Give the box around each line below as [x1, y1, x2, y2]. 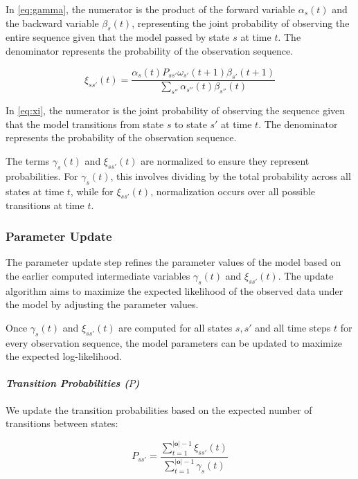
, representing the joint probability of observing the [132, 15, 350, 30]
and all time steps [255, 320, 331, 334]
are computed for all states [118, 320, 233, 334]
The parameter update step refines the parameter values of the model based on [6, 255, 341, 269]
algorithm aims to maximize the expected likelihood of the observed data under [6, 283, 343, 298]
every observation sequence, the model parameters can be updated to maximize [6, 335, 343, 350]
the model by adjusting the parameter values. [6, 297, 199, 311]
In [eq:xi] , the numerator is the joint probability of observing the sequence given [6, 103, 346, 118]
